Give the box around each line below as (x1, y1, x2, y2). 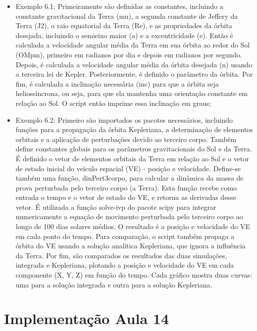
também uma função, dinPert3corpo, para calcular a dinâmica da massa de (15, 173, 244, 183)
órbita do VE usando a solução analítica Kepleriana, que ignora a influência (15, 240, 246, 251)
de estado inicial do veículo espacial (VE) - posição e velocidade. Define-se (15, 163, 241, 173)
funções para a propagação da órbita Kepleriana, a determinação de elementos (15, 124, 253, 135)
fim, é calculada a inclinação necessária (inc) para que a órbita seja (15, 78, 219, 89)
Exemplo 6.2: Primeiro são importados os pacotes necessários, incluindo (15, 114, 233, 125)
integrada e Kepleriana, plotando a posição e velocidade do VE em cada (15, 260, 234, 270)
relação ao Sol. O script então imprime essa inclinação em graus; (15, 97, 211, 108)
